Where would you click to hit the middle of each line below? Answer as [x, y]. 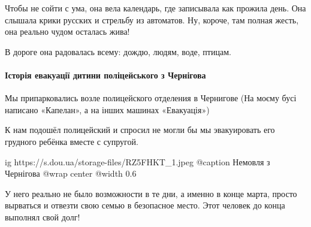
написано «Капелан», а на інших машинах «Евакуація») [107, 109]
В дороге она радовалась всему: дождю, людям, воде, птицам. [118, 51]
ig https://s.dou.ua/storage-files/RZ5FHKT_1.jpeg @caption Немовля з [138, 161]
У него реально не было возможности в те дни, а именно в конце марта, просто [151, 193]
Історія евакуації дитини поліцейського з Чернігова [105, 75]
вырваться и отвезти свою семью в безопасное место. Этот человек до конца [145, 205]
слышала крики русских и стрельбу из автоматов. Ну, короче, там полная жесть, [152, 19]
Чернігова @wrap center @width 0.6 [71, 173]
